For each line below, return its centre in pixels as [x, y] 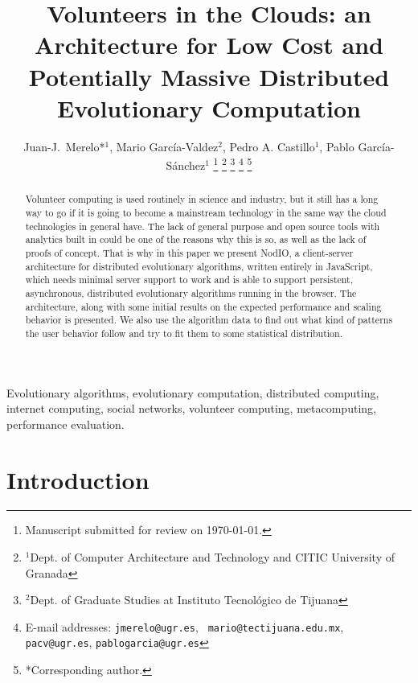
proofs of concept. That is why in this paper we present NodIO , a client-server [189, 252]
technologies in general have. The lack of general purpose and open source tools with [203, 226]
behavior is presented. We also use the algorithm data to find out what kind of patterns [209, 320]
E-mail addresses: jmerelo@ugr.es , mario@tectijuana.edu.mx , [184, 626]
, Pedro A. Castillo [269, 146]
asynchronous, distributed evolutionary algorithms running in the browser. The [191, 292]
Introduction [78, 479]
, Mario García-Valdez [164, 146]
